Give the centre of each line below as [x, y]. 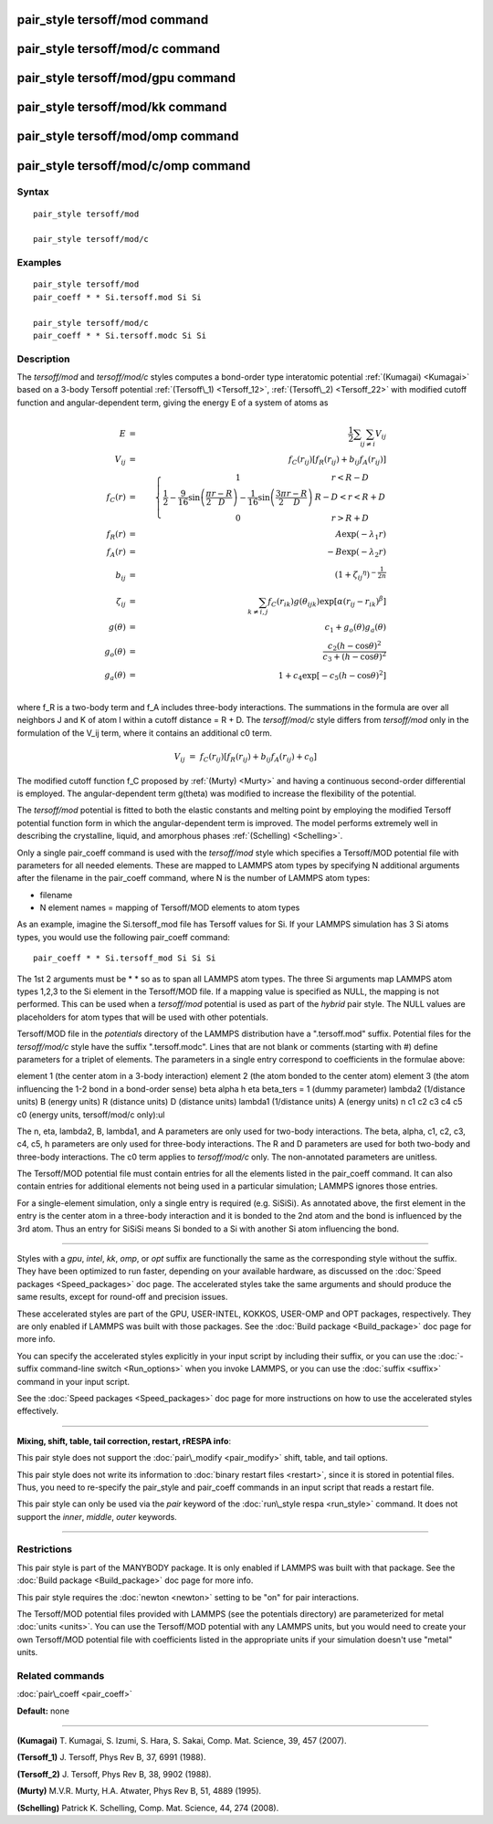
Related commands [61, 1675]
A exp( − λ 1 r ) [361, 535]
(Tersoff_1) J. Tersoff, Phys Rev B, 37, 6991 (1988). [111, 1757]
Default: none [43, 1711]
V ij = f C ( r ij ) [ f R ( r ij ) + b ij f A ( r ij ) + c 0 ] [245, 758]
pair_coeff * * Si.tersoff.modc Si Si [120, 335]
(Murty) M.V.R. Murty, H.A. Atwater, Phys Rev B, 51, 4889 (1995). [139, 1791]
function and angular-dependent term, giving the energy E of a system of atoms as [173, 403]
